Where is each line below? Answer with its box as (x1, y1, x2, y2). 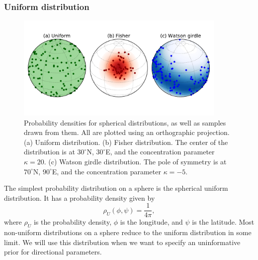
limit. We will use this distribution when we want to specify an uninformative (4, 237, 241, 247)
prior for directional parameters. (4, 247, 102, 257)
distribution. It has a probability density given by (4, 192, 155, 203)
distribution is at (24, 146, 75, 157)
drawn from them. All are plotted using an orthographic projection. (24, 127, 230, 137)
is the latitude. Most (192, 217, 255, 227)
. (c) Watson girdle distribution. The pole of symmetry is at (44, 156, 227, 166)
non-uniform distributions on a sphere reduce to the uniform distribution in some (4, 227, 252, 238)
